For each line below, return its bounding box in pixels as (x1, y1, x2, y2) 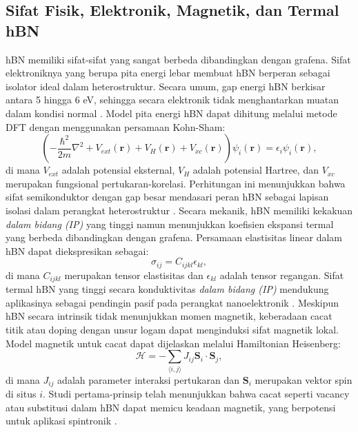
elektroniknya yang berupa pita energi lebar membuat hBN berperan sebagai (6, 65, 330, 80)
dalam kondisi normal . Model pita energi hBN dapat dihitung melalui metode (6, 105, 337, 120)
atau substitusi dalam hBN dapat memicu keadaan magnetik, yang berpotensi (6, 400, 336, 414)
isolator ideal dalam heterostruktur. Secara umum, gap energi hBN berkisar (6, 79, 326, 93)
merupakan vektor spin (255, 372, 352, 387)
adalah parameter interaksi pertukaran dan (57, 372, 240, 387)
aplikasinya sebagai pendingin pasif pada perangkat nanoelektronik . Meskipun (6, 295, 339, 309)
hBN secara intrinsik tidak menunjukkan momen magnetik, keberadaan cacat (6, 309, 332, 323)
